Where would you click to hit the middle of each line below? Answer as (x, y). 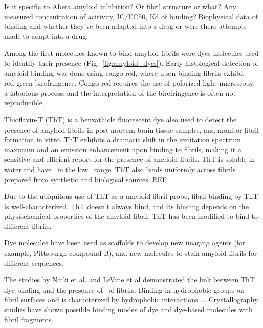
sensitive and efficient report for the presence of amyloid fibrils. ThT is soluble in (130, 159)
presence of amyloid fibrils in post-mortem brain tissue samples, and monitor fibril (132, 129)
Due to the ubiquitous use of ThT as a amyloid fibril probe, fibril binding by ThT (131, 196)
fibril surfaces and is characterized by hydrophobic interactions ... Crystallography (131, 299)
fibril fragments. (29, 319)
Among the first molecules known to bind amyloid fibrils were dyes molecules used (131, 53)
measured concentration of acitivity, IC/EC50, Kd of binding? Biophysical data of (131, 16)
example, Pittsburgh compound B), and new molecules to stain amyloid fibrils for (131, 253)
